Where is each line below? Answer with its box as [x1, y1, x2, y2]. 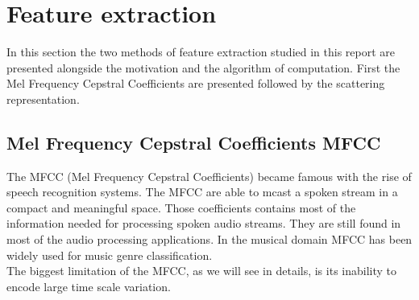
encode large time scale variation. [6, 277, 171, 294]
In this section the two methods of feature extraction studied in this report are [6, 43, 396, 60]
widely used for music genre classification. [6, 246, 213, 263]
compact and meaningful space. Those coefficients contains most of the [6, 199, 356, 216]
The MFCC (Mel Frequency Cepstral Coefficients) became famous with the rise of [6, 167, 412, 184]
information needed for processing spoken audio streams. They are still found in [6, 215, 401, 232]
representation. [6, 90, 80, 107]
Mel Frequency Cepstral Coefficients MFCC [6, 129, 381, 154]
